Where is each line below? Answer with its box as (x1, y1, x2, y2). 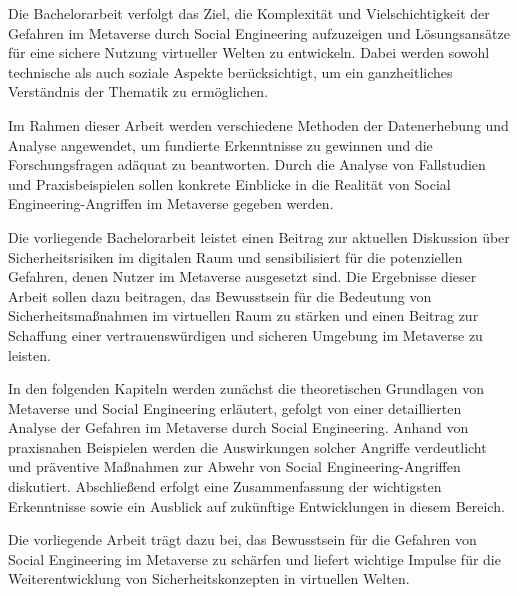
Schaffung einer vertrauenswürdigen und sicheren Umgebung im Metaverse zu (8, 324, 483, 345)
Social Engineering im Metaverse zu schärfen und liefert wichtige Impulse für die (8, 548, 501, 569)
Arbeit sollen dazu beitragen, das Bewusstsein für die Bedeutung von (8, 285, 432, 306)
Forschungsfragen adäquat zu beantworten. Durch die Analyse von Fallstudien (8, 154, 486, 175)
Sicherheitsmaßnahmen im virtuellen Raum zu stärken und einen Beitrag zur (8, 305, 479, 326)
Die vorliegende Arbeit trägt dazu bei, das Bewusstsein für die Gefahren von (8, 529, 477, 550)
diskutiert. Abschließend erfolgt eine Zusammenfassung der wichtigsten (8, 476, 442, 497)
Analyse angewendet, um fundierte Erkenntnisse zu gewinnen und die (8, 134, 433, 155)
